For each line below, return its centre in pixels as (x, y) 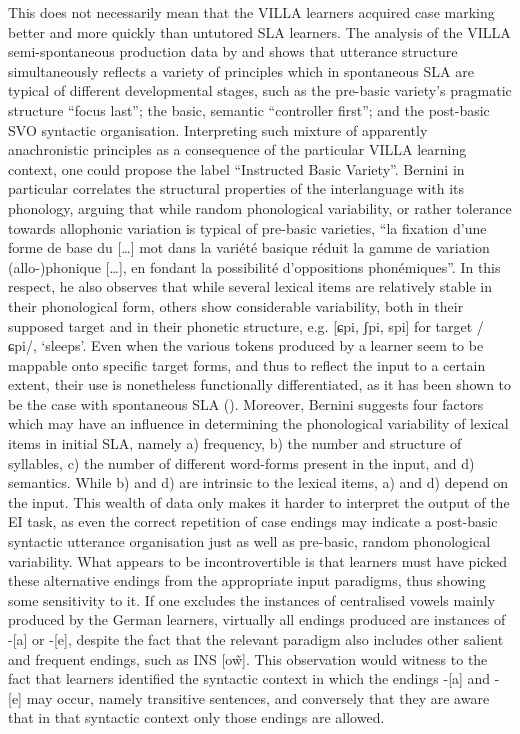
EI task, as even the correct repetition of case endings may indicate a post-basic (253, 521)
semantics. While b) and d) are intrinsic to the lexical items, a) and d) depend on (258, 482)
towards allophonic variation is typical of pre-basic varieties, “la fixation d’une (247, 227)
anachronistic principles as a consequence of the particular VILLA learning (237, 149)
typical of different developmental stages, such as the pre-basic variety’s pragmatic (260, 90)
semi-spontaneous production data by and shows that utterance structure (233, 51)
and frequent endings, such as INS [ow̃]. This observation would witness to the (248, 658)
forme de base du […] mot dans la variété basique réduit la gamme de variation (249, 247)
